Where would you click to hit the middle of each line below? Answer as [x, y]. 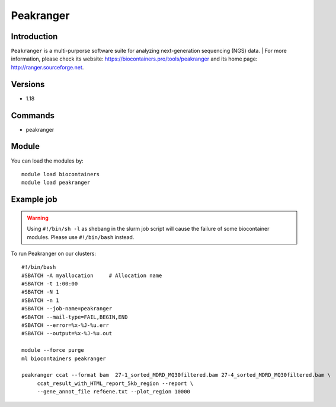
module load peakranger [56, 183]
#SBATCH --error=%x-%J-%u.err [65, 325]
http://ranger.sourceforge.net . [47, 67]
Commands [33, 115]
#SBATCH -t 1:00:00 [50, 284]
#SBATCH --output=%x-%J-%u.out [67, 333]
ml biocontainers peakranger [64, 358]
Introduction [34, 36]
